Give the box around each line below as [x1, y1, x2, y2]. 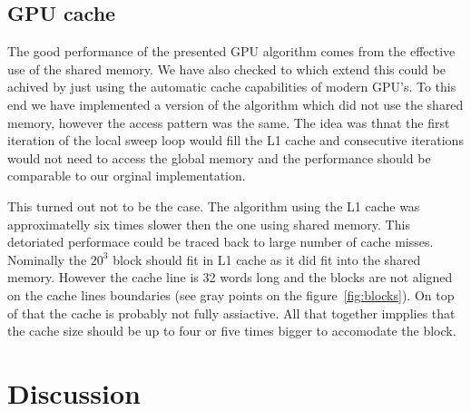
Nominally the [7, 250, 87, 269]
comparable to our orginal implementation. [7, 166, 246, 185]
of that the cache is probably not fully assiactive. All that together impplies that [7, 303, 456, 322]
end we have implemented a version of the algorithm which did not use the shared [7, 94, 464, 113]
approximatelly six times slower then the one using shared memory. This [7, 214, 410, 233]
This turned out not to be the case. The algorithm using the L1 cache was [7, 196, 420, 215]
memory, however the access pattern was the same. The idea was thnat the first [7, 113, 450, 132]
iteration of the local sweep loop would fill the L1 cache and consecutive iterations [7, 131, 464, 150]
